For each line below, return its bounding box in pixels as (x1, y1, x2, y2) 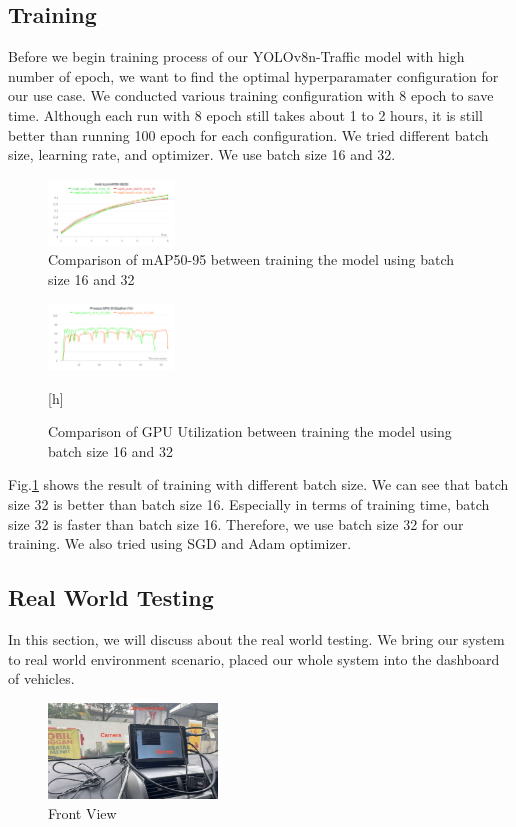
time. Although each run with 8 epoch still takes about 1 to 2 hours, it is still (8, 104, 483, 125)
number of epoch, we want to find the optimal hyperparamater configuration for (8, 65, 499, 86)
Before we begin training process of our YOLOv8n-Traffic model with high (8, 46, 465, 67)
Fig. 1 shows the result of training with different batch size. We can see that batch (8, 474, 509, 495)
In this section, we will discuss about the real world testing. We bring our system (8, 629, 505, 649)
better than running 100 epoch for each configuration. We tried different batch (8, 124, 489, 145)
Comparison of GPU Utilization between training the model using (48, 421, 452, 442)
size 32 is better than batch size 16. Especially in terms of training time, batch (8, 494, 490, 515)
